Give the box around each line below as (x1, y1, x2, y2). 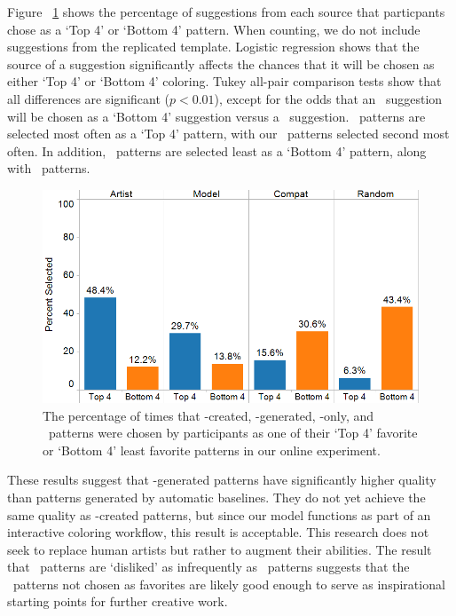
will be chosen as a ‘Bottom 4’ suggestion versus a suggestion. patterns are (7, 107, 426, 125)
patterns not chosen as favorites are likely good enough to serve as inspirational (12, 574, 445, 593)
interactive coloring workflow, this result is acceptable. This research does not (7, 523, 429, 541)
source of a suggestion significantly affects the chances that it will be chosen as (7, 54, 435, 73)
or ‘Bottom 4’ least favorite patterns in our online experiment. (43, 440, 381, 459)
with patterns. (7, 159, 90, 178)
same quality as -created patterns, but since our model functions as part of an (7, 505, 431, 524)
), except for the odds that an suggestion (214, 89, 443, 107)
